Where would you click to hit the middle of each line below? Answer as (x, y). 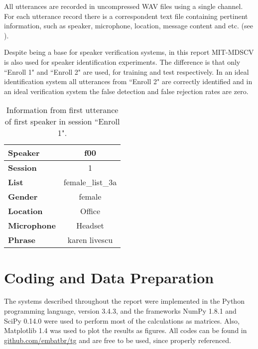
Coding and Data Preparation (109, 277)
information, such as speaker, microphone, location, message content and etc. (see (129, 26)
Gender (23, 197)
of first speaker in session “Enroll (62, 121)
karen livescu (90, 240)
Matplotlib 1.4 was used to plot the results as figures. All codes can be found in (126, 330)
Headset (90, 226)
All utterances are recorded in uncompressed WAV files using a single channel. (124, 6)
